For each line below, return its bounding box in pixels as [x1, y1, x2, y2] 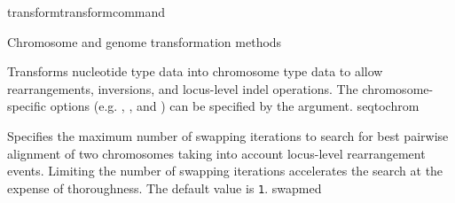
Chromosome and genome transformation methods [7, 32, 282, 51]
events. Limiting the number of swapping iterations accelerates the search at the [7, 161, 443, 180]
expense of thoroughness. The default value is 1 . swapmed [7, 178, 322, 197]
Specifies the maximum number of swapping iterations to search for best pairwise [7, 126, 449, 144]
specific [7, 97, 47, 115]
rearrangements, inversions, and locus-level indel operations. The [7, 79, 358, 98]
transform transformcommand [7, 3, 166, 20]
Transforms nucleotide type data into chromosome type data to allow [7, 62, 383, 81]
